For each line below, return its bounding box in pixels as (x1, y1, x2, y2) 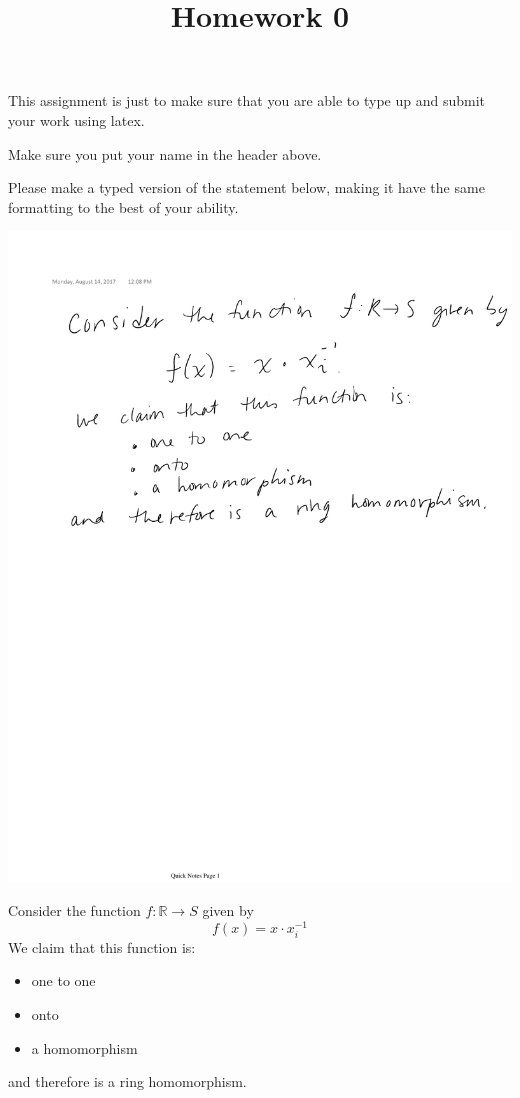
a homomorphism (31, 1037, 138, 1058)
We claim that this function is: (8, 936, 196, 957)
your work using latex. (8, 109, 145, 130)
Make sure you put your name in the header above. (8, 143, 322, 164)
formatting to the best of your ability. (8, 196, 239, 217)
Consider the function (8, 899, 141, 920)
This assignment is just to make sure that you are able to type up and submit (8, 90, 485, 111)
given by (202, 899, 254, 920)
